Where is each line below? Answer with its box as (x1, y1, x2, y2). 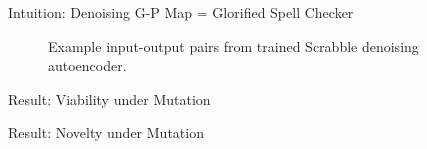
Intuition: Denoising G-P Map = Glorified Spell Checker (8, 2, 354, 22)
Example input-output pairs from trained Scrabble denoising (48, 35, 419, 56)
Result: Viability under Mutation (8, 88, 211, 109)
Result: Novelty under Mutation (8, 122, 204, 143)
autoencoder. (48, 55, 127, 76)
